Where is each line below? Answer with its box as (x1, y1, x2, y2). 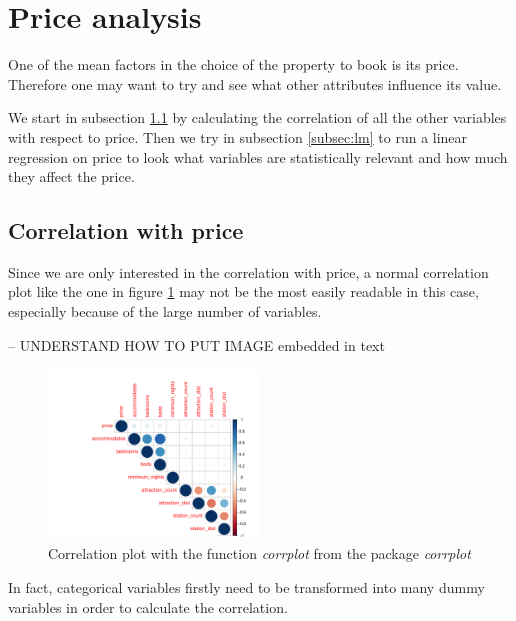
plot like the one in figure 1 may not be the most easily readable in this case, (8, 281, 479, 302)
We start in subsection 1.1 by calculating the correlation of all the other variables (8, 107, 507, 128)
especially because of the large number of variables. (8, 301, 322, 322)
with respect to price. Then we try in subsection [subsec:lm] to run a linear (8, 126, 468, 147)
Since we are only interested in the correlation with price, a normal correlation (8, 261, 489, 282)
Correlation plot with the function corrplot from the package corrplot (48, 543, 471, 564)
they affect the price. (8, 166, 135, 187)
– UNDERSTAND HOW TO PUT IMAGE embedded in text (8, 334, 385, 355)
